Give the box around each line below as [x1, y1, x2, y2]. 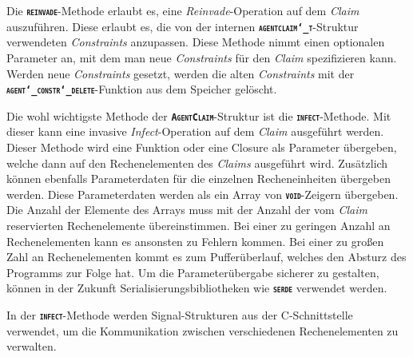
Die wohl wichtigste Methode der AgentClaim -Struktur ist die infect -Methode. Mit [6, 107, 391, 124]
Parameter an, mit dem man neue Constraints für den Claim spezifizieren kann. [6, 49, 397, 65]
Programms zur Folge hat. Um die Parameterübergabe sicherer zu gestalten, [6, 264, 379, 280]
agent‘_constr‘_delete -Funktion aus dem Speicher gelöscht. [6, 81, 277, 97]
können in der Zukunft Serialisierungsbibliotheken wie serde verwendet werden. [6, 280, 387, 296]
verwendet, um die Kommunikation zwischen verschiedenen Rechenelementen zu [6, 322, 399, 339]
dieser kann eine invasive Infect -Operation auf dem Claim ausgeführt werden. [6, 123, 384, 140]
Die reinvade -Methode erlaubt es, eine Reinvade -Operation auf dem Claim [6, 2, 359, 18]
